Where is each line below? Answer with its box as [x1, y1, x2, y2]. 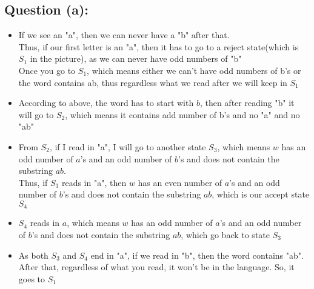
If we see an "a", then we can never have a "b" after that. [18, 28, 230, 41]
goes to [18, 272, 45, 285]
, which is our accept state [212, 188, 310, 201]
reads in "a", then [61, 176, 127, 188]
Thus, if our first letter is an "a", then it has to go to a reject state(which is [18, 40, 299, 53]
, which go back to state [181, 228, 270, 241]
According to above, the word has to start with [18, 96, 194, 109]
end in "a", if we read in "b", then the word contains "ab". [90, 248, 304, 261]
